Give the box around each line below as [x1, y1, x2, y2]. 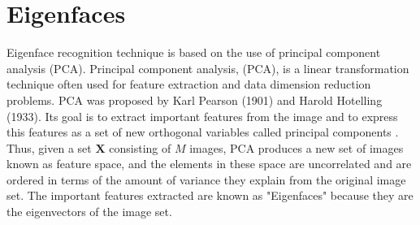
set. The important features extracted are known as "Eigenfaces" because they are [6, 187, 414, 204]
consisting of [109, 139, 171, 156]
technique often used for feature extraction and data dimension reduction [6, 76, 371, 93]
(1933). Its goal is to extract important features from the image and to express [6, 107, 398, 124]
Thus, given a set [6, 139, 92, 156]
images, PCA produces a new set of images [189, 139, 404, 156]
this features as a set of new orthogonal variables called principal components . [6, 123, 399, 141]
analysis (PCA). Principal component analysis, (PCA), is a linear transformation [6, 59, 409, 76]
